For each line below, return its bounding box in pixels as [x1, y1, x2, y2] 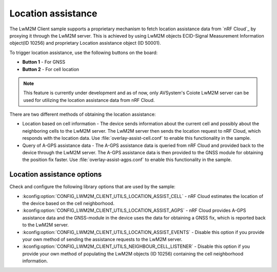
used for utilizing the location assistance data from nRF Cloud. [23, 97, 155, 103]
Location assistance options [9, 170, 102, 179]
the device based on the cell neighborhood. [22, 201, 115, 207]
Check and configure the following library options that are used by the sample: [9, 184, 175, 190]
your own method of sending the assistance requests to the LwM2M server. [22, 237, 183, 243]
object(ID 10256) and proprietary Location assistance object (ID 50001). [9, 40, 161, 46]
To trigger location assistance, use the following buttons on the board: [9, 49, 158, 56]
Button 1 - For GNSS [22, 59, 66, 65]
